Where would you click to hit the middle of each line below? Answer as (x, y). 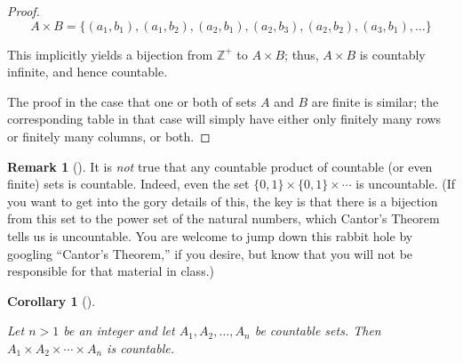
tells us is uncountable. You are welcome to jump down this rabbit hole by (210, 235)
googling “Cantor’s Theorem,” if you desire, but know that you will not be (210, 253)
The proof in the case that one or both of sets (132, 101)
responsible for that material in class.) (111, 271)
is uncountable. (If (406, 184)
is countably (392, 54)
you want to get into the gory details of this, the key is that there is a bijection (223, 201)
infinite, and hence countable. (88, 72)
